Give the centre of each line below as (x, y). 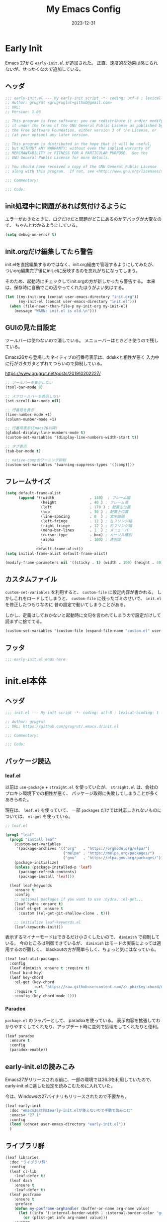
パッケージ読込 (28, 761)
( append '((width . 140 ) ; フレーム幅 (74, 498)
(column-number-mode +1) (31, 419)
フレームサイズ (28, 481)
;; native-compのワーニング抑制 (36, 460)
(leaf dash (21, 1181)
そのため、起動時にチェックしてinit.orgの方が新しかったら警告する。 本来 (80, 281)
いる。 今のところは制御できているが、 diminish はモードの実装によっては (81, 943)
